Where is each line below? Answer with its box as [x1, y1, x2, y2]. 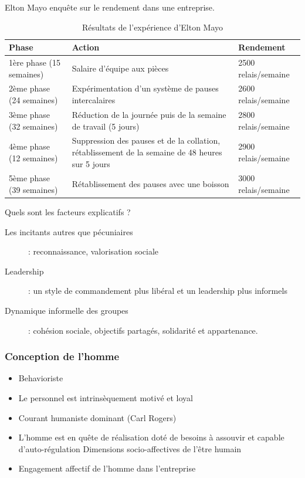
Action [72, 41, 100, 53]
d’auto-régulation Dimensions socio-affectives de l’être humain [18, 442, 242, 455]
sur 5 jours [72, 157, 110, 169]
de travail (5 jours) [72, 120, 140, 132]
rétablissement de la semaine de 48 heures [72, 145, 222, 158]
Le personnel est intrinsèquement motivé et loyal [18, 392, 193, 404]
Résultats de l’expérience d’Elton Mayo [82, 21, 223, 33]
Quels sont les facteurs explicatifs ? [5, 206, 131, 218]
